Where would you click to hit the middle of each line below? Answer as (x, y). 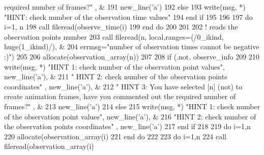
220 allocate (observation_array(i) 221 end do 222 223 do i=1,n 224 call (115, 136)
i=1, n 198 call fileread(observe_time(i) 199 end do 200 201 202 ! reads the (121, 27)
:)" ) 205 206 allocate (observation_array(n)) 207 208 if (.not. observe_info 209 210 (132, 56)
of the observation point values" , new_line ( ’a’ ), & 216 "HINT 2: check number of (130, 116)
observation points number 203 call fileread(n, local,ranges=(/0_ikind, (114, 36)
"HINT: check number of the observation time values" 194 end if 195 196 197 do (128, 17)
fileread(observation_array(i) (49, 146)
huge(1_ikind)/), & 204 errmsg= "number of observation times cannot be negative (132, 46)
